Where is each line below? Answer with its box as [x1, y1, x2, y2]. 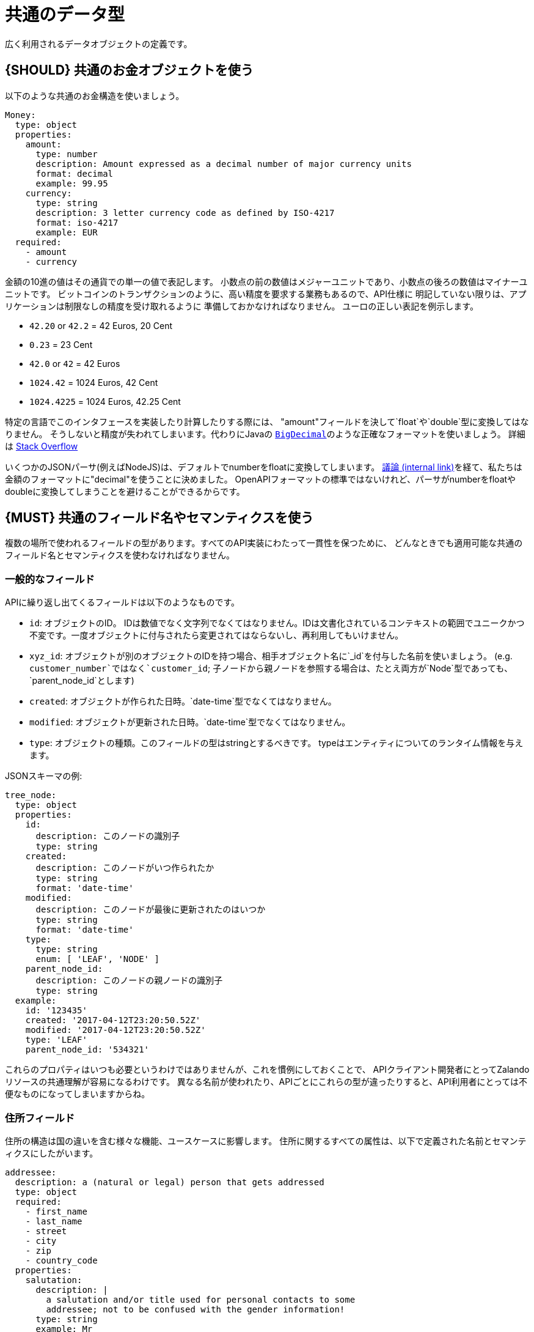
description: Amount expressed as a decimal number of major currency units [35, 158, 412, 169]
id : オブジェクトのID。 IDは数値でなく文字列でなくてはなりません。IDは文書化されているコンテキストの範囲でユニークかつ [29, 618, 525, 629]
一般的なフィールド [5, 572, 95, 585]
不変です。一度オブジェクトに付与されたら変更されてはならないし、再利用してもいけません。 [29, 630, 404, 641]
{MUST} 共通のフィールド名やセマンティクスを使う [5, 510, 313, 526]
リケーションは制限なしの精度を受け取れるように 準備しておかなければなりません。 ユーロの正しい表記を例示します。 [5, 300, 478, 311]
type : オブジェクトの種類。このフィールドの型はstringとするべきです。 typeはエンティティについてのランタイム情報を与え [29, 738, 524, 749]
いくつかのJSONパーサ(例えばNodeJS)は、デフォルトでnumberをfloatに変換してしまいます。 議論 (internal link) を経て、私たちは [5, 461, 522, 472]
